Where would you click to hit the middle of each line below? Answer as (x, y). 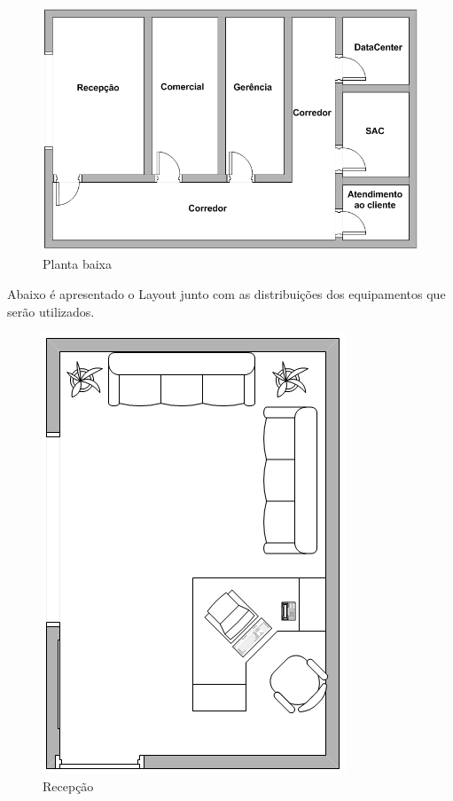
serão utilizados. (51, 311)
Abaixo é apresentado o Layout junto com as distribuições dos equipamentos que (226, 293)
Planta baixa (77, 264)
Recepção (68, 785)
